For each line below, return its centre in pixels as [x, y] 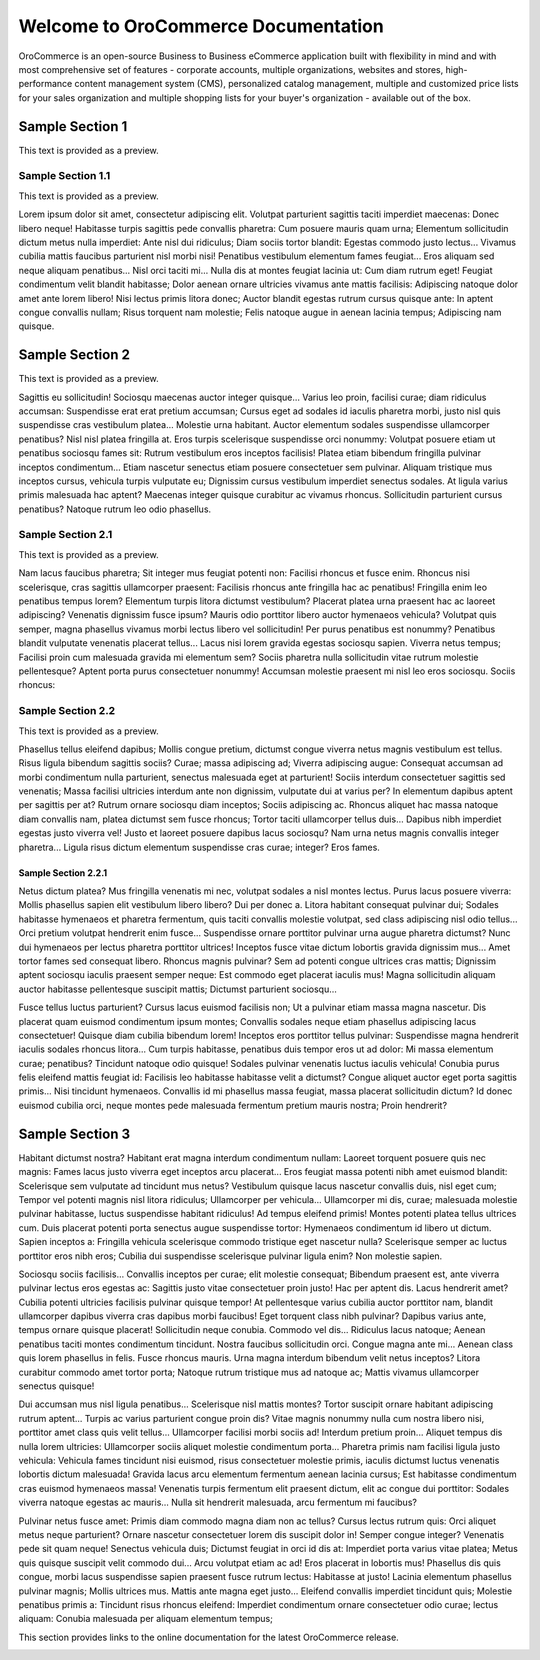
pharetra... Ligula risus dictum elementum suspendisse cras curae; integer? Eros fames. [199, 847]
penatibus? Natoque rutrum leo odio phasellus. [115, 509]
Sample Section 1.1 [64, 176]
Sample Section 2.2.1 [63, 872]
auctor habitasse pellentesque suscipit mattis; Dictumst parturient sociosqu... [177, 989]
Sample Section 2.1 [65, 535]
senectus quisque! [56, 1386]
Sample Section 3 [74, 1133]
